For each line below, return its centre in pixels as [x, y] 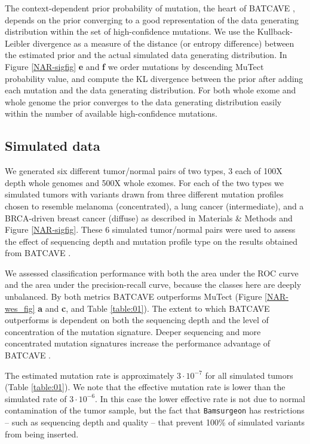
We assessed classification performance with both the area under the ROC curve [152, 273]
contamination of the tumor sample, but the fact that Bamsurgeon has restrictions [155, 410]
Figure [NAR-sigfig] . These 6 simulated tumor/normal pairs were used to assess [150, 229]
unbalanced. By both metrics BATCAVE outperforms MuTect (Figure [133, 296]
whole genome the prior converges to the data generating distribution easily [143, 101]
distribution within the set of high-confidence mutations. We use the [130, 31]
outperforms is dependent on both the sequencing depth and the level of [137, 320]
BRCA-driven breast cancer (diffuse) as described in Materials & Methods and [149, 218]
